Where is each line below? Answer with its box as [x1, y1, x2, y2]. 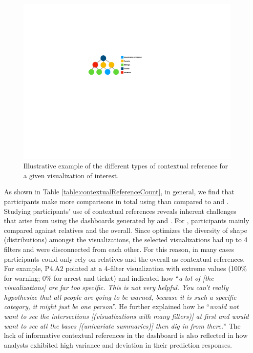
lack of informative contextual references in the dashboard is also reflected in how [4, 330, 248, 340]
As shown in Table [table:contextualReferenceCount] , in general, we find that [4, 187, 234, 197]
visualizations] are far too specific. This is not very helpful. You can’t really [4, 282, 229, 292]
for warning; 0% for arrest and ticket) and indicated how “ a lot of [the [4, 272, 214, 283]
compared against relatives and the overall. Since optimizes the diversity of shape [4, 225, 247, 235]
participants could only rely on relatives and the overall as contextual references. [4, 253, 245, 264]
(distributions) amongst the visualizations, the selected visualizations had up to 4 [4, 234, 248, 245]
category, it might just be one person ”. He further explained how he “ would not [4, 301, 239, 311]
